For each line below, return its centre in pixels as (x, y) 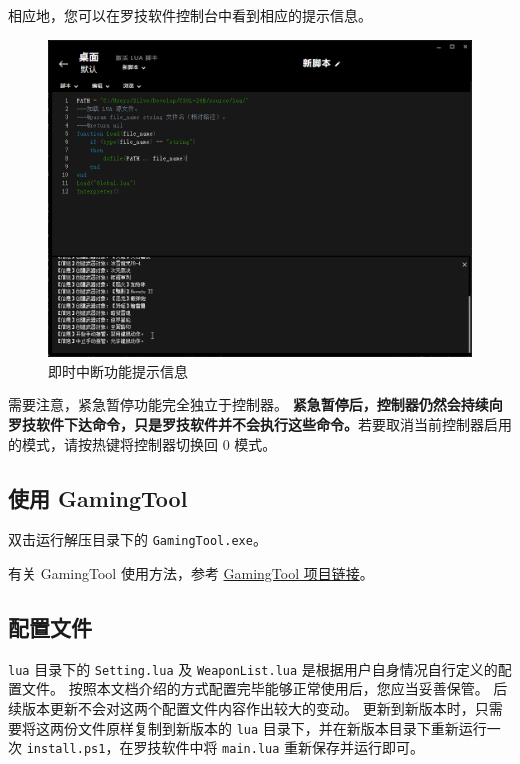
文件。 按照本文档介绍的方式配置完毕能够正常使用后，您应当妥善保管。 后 (264, 688)
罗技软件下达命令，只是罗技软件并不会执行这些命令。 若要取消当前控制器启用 (260, 423)
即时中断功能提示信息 (118, 370)
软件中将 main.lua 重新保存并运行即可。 (293, 747)
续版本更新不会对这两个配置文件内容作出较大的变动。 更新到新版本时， (241, 708)
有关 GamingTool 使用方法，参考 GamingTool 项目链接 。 (191, 573)
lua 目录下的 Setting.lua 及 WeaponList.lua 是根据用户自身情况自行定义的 (253, 668)
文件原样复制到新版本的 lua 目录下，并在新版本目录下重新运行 (282, 727)
